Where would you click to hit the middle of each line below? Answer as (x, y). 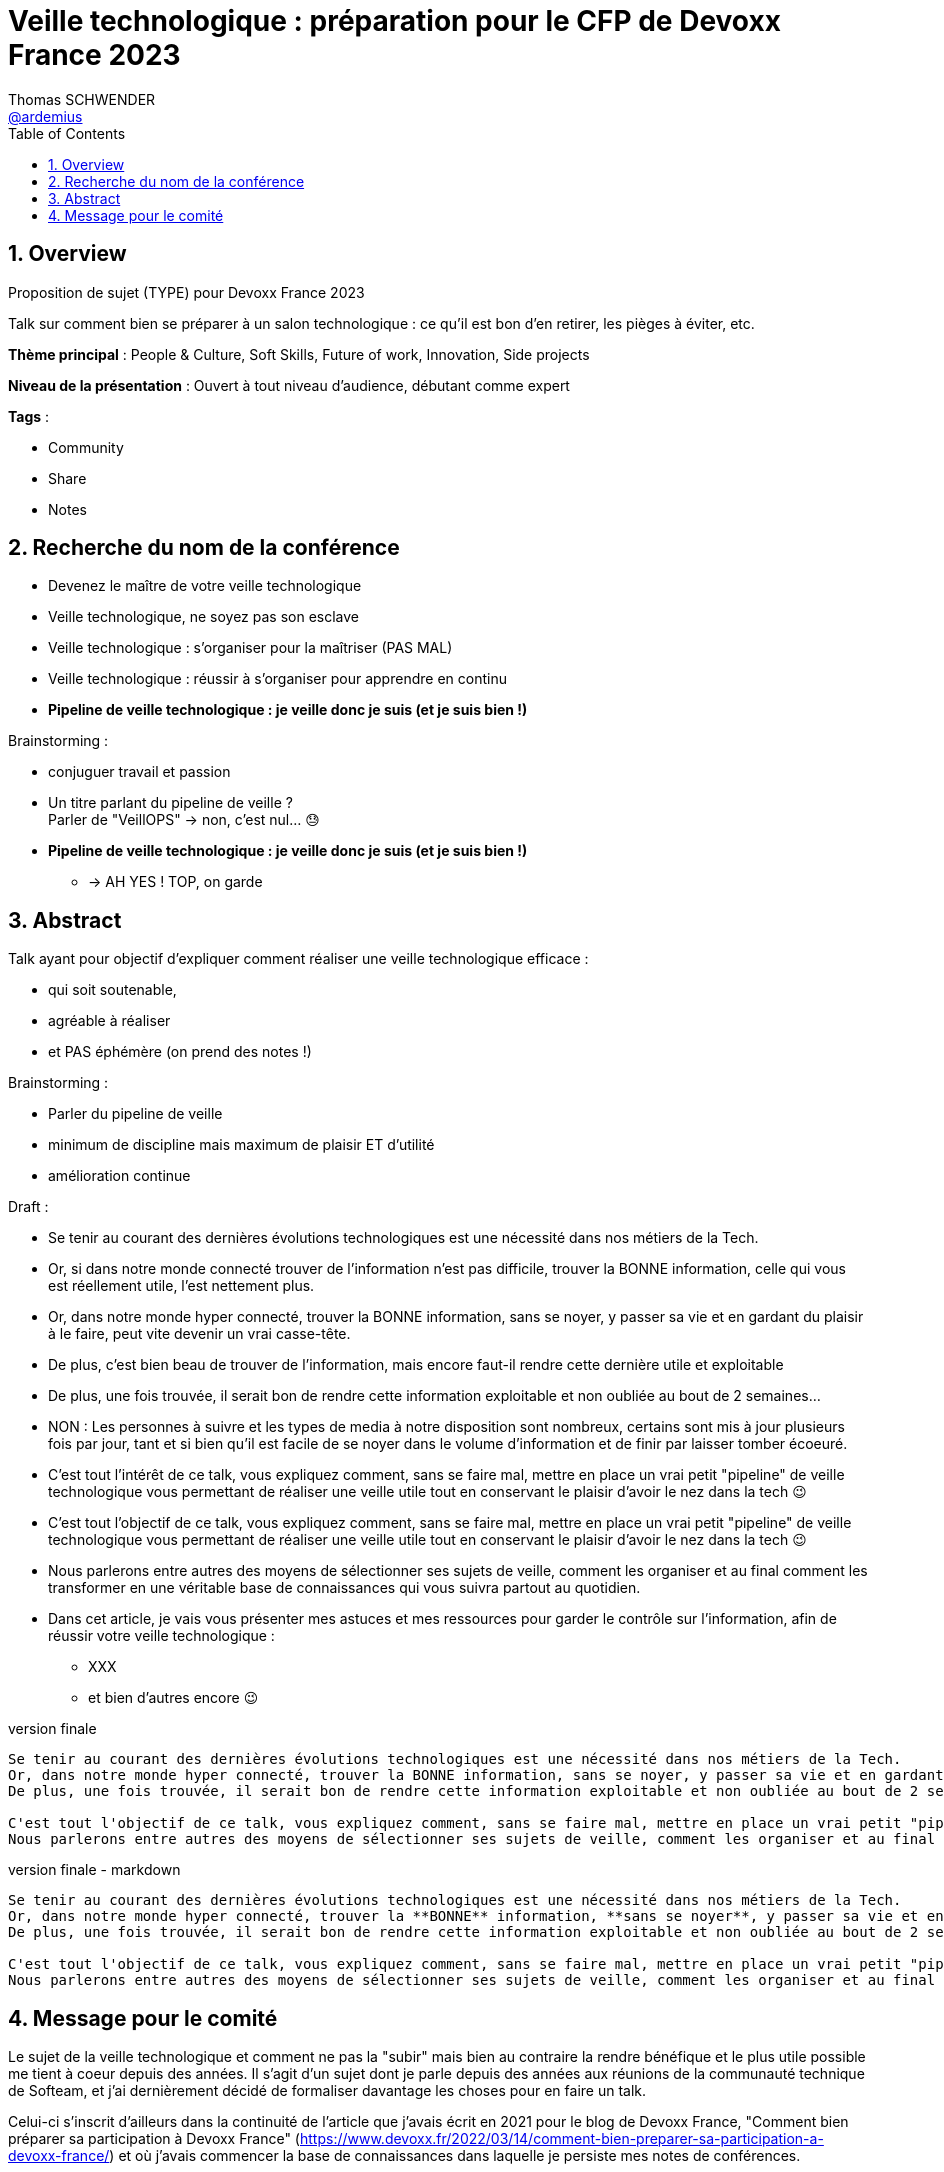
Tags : (29, 416)
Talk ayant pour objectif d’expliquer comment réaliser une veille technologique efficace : (298, 959)
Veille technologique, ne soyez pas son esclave (204, 617)
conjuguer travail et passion (139, 772)
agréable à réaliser (109, 1021)
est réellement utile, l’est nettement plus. (181, 1286)
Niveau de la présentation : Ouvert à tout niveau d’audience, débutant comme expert (289, 385)
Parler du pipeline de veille (135, 1114)
